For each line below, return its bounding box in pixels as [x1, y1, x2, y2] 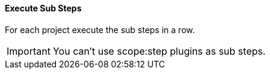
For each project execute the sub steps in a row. [5, 24, 195, 35]
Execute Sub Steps [5, 3, 82, 13]
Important [7, 45, 51, 57]
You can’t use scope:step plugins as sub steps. [52, 45, 266, 57]
